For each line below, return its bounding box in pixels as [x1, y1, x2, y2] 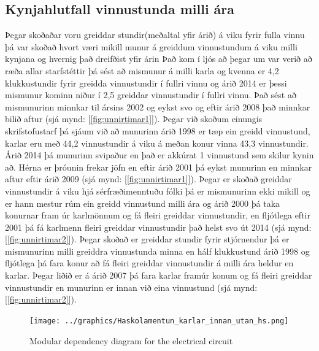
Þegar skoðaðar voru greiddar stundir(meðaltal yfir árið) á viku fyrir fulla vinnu [5, 28, 305, 41]
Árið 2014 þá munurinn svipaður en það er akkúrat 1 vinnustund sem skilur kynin [5, 148, 314, 161]
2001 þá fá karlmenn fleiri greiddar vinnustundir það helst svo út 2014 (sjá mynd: [5, 220, 312, 233]
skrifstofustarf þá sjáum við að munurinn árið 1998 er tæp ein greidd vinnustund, [5, 124, 310, 137]
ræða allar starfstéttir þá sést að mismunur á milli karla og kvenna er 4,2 [5, 64, 279, 77]
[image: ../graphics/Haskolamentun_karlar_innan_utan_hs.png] [29, 316, 289, 325]
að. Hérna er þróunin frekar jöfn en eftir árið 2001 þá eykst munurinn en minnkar [5, 160, 312, 173]
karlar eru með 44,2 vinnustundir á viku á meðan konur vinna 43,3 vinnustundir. [5, 136, 309, 149]
